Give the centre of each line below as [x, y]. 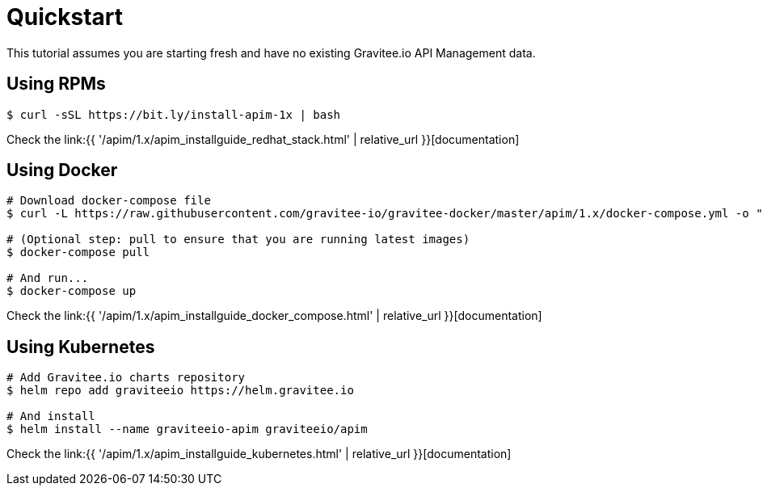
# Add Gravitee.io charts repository [126, 378]
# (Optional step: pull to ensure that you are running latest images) [238, 240]
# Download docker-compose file [109, 201]
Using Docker [62, 170]
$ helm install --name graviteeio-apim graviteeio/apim [187, 429]
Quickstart [65, 17]
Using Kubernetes [81, 347]
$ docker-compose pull [78, 252]
